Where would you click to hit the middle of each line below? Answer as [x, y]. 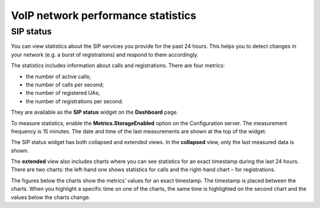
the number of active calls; [58, 76]
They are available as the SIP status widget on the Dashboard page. [95, 112]
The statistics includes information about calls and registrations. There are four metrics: [118, 66]
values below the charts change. [51, 197]
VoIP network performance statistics [104, 15]
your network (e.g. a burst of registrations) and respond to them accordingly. [105, 55]
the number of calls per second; [65, 84]
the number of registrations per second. [75, 101]
